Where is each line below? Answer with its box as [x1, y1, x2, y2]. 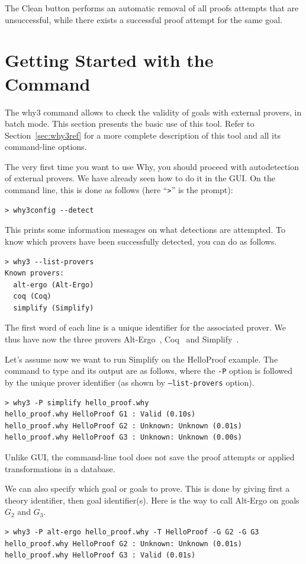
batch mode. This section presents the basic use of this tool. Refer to [5, 117, 255, 130]
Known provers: [5, 269, 65, 278]
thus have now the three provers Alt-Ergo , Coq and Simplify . [5, 333, 239, 345]
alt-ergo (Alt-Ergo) [13, 280, 94, 289]
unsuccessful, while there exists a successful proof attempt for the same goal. [5, 13, 282, 25]
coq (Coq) [13, 292, 51, 301]
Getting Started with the [5, 48, 214, 72]
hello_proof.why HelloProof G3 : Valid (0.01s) [5, 551, 196, 560]
